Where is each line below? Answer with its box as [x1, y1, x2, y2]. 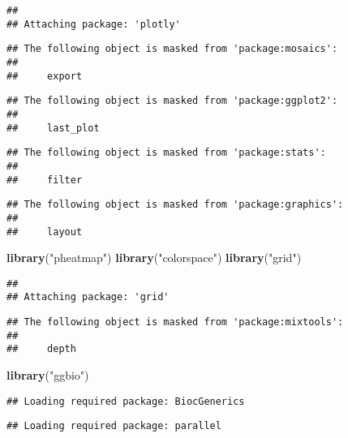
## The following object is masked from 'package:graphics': [6, 199, 344, 211]
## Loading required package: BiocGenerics [6, 395, 245, 407]
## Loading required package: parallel [6, 420, 221, 432]
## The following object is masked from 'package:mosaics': [6, 43, 338, 55]
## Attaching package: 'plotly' [6, 18, 181, 30]
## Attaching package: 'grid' [6, 291, 170, 303]
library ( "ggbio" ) [6, 367, 89, 384]
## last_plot [6, 122, 100, 134]
